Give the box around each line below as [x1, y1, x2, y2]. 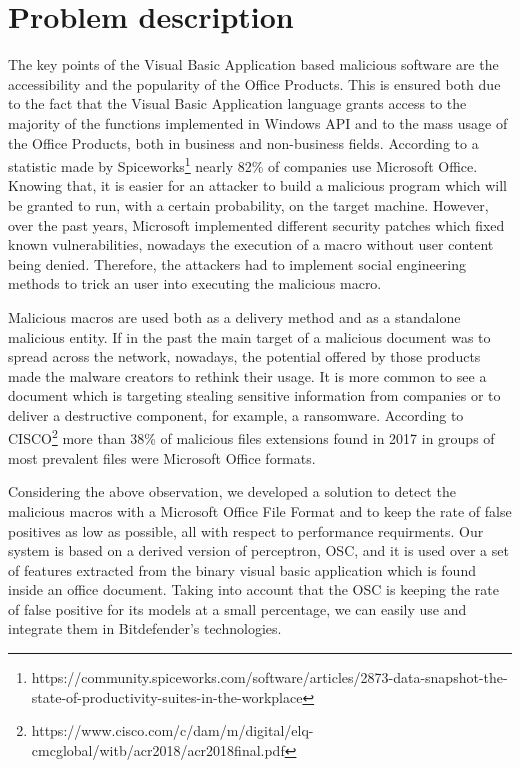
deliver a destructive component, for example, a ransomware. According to [8, 404, 464, 425]
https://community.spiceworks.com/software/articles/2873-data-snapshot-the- [31, 667, 508, 688]
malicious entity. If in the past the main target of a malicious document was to [8, 326, 491, 347]
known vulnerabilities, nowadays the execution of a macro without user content [8, 234, 494, 255]
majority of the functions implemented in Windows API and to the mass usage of [8, 112, 508, 133]
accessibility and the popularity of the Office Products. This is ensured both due [8, 73, 501, 94]
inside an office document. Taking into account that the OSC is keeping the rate [8, 579, 499, 600]
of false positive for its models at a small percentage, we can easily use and [8, 598, 467, 619]
